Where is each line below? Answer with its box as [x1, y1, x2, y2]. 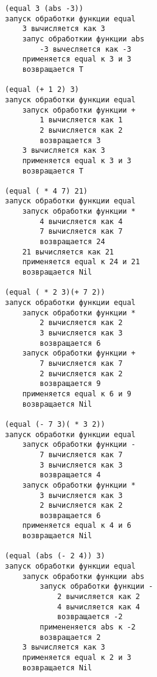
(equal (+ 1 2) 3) [5, 85, 79, 94]
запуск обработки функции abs [22, 572, 145, 581]
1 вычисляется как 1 [40, 116, 123, 125]
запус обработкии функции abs [22, 34, 145, 43]
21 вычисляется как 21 [22, 247, 114, 256]
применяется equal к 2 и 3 [22, 653, 131, 662]
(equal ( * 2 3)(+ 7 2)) [5, 288, 105, 297]
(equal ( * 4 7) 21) [5, 186, 88, 195]
